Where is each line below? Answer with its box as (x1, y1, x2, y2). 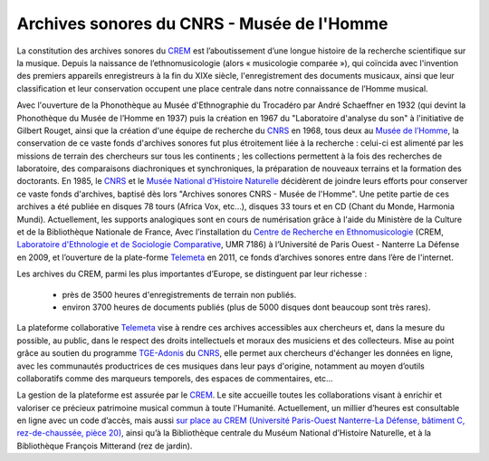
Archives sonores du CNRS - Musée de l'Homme (16, 14, 388, 34)
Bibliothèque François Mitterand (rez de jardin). (16, 440, 193, 451)
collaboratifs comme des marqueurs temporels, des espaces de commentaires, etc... (16, 372, 334, 384)
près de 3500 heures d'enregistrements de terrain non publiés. (62, 289, 297, 300)
